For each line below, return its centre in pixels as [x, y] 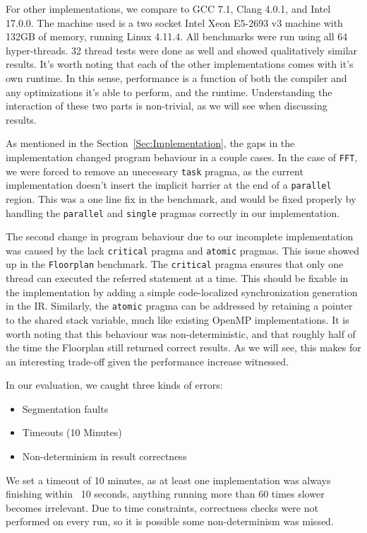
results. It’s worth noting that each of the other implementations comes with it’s [180, 64]
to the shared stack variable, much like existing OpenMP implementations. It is [178, 319]
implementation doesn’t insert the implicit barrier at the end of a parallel [169, 185]
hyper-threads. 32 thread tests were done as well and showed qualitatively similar [182, 50]
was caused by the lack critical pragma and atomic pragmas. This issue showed [182, 250]
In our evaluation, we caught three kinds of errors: [114, 385]
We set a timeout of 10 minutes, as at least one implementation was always [168, 480]
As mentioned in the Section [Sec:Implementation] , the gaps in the [150, 143]
